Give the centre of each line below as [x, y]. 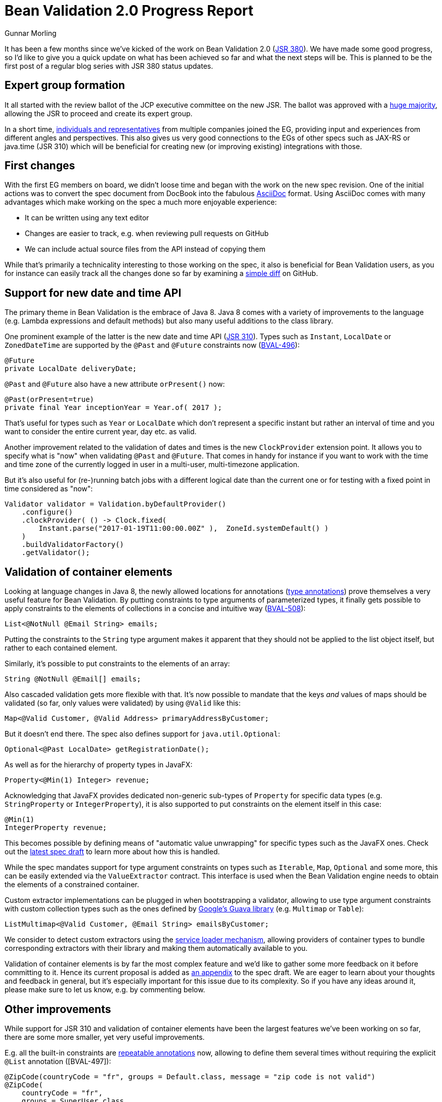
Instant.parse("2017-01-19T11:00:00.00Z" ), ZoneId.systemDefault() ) [184, 529]
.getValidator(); [56, 553]
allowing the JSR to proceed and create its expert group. [99, 113]
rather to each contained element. [61, 648]
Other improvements [58, 1009]
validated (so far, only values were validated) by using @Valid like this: [123, 703]
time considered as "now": [49, 489]
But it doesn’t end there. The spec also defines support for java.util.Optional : [142, 734]
